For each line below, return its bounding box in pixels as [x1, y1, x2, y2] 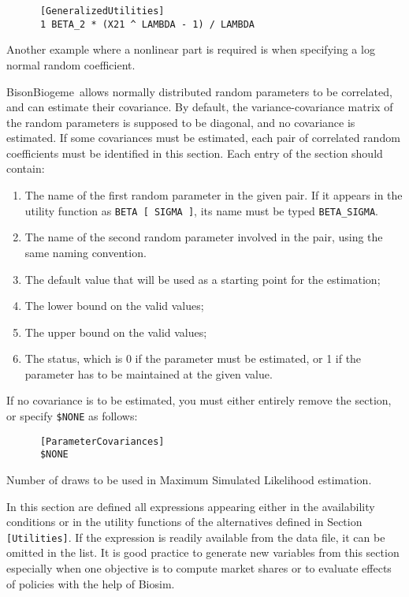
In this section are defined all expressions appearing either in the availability [6, 498, 375, 514]
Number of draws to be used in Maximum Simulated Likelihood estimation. [6, 472, 372, 488]
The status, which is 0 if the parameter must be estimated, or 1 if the [24, 350, 362, 367]
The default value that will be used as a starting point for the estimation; [24, 271, 381, 287]
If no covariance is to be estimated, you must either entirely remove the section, [6, 392, 392, 409]
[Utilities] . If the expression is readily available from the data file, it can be [6, 528, 385, 545]
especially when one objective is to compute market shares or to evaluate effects [6, 560, 392, 576]
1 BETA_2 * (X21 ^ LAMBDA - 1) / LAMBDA [39, 18, 255, 30]
